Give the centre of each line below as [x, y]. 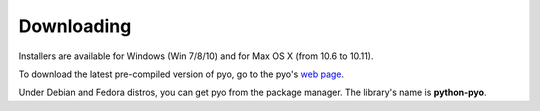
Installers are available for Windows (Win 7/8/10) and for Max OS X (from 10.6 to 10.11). [196, 56]
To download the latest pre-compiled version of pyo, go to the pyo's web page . [181, 74]
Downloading [75, 26]
